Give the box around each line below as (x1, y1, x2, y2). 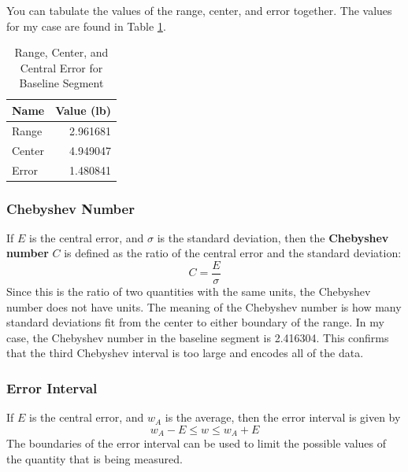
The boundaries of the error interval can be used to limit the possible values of (6, 435, 387, 452)
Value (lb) (55, 101, 111, 118)
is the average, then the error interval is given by (165, 409, 401, 426)
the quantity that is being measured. (6, 450, 183, 466)
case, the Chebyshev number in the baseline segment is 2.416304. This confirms (6, 329, 389, 345)
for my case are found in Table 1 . (6, 17, 166, 34)
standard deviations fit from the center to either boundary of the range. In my (6, 314, 384, 330)
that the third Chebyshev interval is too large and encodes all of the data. (6, 345, 364, 361)
